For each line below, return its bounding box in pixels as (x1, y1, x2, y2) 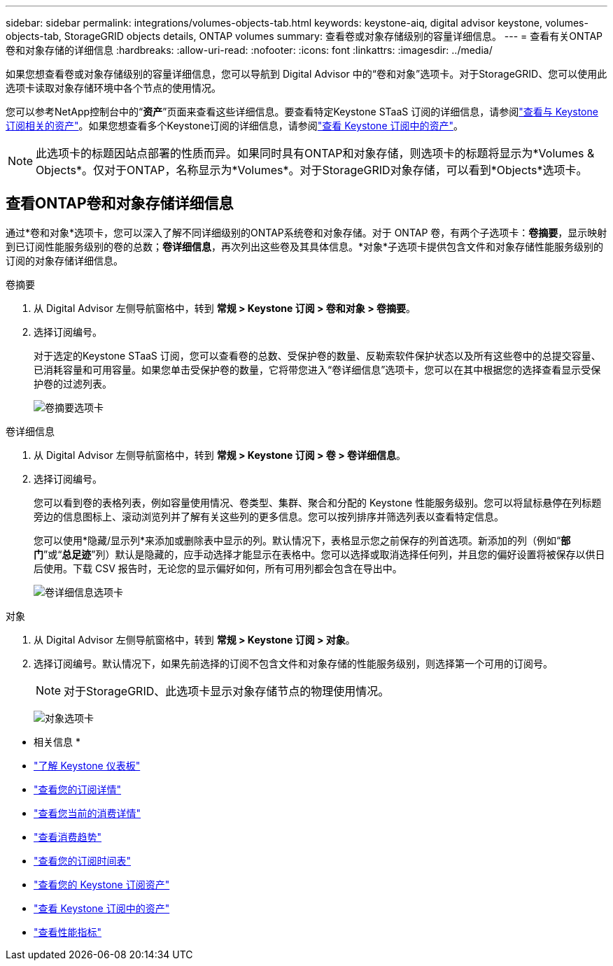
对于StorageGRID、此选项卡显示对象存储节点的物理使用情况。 (64, 683, 390, 698)
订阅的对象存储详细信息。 (6, 254, 123, 267)
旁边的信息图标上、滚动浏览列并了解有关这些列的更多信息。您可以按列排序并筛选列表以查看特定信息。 (34, 510, 504, 523)
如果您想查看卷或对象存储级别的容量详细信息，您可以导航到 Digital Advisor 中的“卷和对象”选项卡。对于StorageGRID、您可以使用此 (6, 68, 607, 80)
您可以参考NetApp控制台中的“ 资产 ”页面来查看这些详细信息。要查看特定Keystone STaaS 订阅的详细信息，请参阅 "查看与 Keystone (6, 106, 598, 118)
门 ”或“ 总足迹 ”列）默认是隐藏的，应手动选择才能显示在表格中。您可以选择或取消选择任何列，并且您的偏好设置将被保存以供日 (34, 548, 605, 560)
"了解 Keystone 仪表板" (34, 759, 141, 772)
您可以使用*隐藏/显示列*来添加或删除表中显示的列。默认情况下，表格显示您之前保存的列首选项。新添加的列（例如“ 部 (34, 534, 571, 546)
